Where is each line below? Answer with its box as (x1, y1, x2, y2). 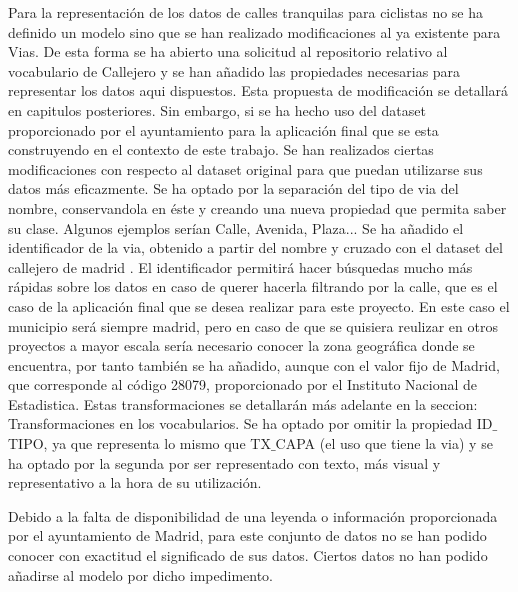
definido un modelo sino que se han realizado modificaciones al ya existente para (8, 21, 501, 42)
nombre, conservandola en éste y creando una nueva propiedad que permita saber (8, 197, 507, 218)
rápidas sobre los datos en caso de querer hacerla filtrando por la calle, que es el (8, 276, 498, 297)
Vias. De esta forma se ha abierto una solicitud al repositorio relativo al (8, 41, 448, 62)
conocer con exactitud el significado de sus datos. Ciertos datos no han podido (8, 545, 488, 566)
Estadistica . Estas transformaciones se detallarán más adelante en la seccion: (8, 393, 478, 414)
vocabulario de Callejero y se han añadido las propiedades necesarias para (8, 60, 461, 81)
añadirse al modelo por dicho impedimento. (8, 564, 274, 585)
